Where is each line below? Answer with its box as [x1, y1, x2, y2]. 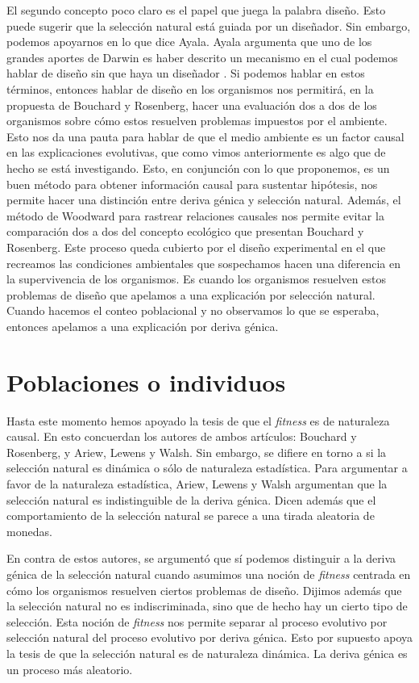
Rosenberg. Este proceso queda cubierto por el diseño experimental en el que [6, 238, 386, 255]
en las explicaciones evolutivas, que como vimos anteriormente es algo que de [6, 144, 386, 161]
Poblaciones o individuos [6, 365, 286, 398]
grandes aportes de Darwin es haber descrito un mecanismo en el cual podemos [6, 48, 398, 65]
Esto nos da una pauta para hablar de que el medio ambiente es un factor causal [6, 128, 404, 145]
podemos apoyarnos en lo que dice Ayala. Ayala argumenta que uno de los [6, 33, 372, 50]
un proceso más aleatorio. [6, 660, 133, 677]
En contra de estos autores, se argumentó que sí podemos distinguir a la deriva [6, 550, 396, 567]
